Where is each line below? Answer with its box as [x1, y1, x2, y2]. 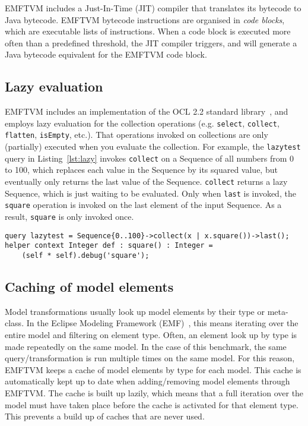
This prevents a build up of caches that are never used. [5, 410, 205, 422]
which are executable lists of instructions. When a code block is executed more [5, 25, 291, 37]
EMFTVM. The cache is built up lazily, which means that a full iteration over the [5, 386, 304, 399]
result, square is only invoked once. [5, 210, 134, 222]
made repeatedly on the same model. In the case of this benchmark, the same [5, 340, 287, 352]
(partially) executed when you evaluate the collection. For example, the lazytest [5, 140, 301, 153]
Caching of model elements [5, 277, 174, 295]
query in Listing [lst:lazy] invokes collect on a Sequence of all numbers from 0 [5, 152, 294, 164]
